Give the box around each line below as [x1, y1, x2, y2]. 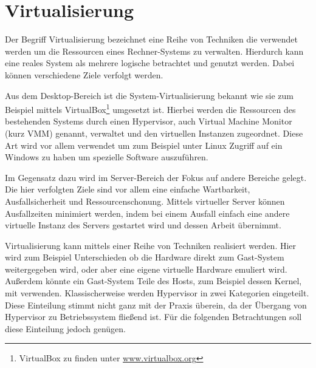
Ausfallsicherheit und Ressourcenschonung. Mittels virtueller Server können [5, 194, 285, 207]
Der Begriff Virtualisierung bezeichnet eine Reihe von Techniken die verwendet [5, 33, 298, 46]
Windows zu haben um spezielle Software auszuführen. [5, 151, 208, 163]
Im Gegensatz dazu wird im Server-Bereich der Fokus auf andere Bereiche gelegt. [5, 171, 307, 183]
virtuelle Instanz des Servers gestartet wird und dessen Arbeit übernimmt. [5, 219, 281, 231]
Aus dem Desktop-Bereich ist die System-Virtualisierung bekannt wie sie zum [5, 89, 294, 101]
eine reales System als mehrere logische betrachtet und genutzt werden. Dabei [5, 56, 295, 69]
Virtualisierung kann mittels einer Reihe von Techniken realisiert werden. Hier [5, 239, 297, 251]
